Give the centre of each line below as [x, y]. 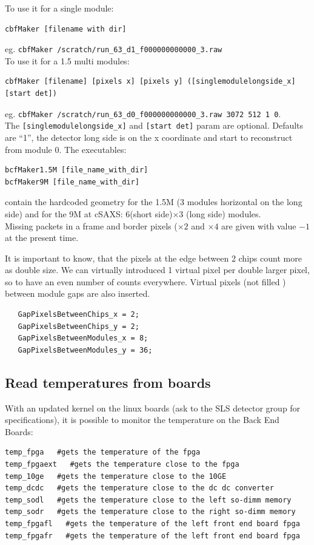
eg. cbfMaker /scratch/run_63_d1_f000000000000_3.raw [114, 49]
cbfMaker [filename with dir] [66, 29]
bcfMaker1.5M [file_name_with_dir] [77, 170]
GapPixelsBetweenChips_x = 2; [78, 315]
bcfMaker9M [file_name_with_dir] [72, 182]
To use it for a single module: [59, 8]
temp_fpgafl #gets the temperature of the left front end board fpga [152, 523]
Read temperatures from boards [108, 382]
